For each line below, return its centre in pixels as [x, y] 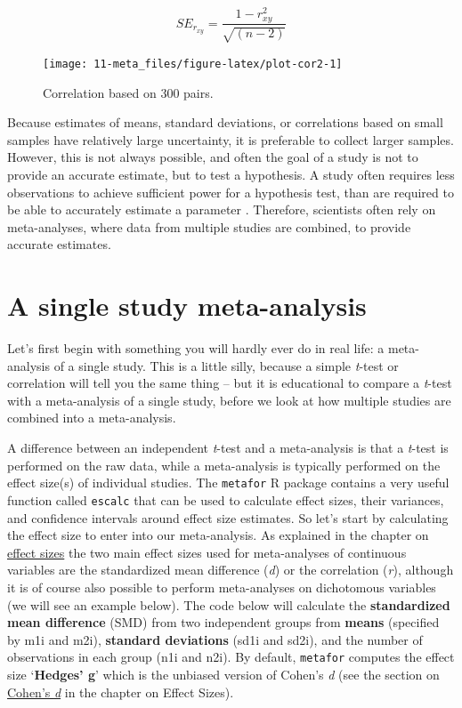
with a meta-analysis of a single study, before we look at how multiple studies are [229, 400]
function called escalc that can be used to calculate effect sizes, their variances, [226, 499]
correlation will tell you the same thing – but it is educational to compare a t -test [230, 383]
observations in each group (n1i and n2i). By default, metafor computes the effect [231, 657]
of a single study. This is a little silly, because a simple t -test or [226, 365]
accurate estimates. [59, 244]
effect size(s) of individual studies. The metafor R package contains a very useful [228, 483]
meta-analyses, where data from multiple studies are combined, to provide [209, 226]
